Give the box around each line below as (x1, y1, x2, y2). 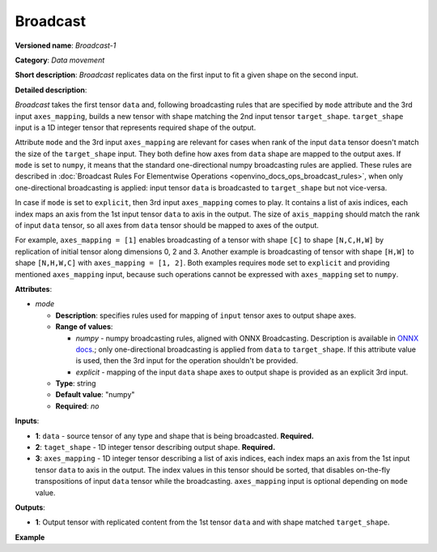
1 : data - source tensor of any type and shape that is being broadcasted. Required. (35, 430, 315, 441)
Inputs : (15, 416, 40, 426)
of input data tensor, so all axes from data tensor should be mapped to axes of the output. (15, 220, 320, 230)
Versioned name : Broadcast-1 (15, 41, 117, 50)
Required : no (55, 401, 100, 411)
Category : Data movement (15, 55, 105, 65)
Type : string (55, 379, 96, 388)
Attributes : (15, 284, 53, 293)
